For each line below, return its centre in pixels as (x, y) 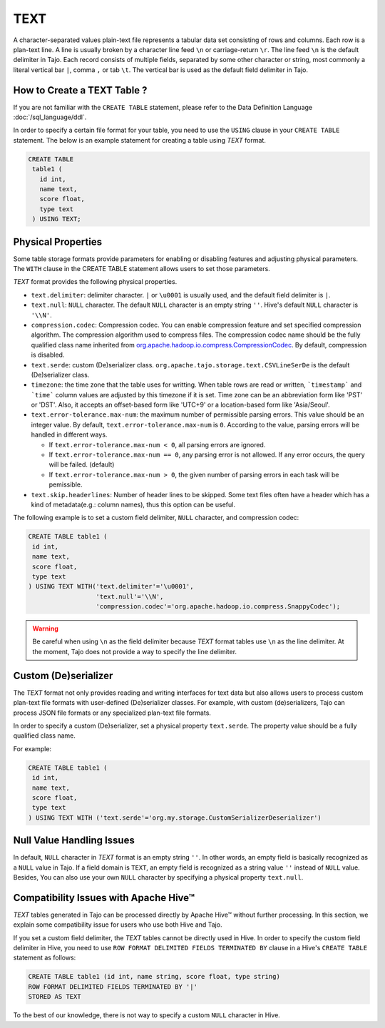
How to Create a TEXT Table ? (80, 90)
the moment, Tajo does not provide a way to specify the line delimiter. (135, 651)
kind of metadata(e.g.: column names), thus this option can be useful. (133, 504)
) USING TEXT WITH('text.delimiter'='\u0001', (111, 586)
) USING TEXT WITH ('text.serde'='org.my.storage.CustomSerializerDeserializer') (175, 818)
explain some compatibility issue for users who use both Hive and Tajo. (118, 925)
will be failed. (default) (82, 464)
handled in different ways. (69, 434)
